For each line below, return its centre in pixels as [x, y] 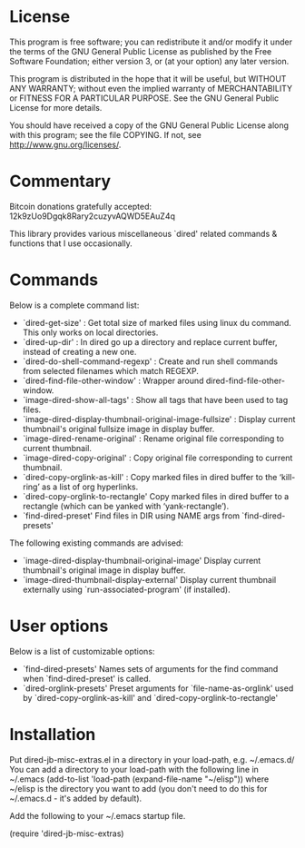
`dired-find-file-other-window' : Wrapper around [113, 380]
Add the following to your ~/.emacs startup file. [98, 815]
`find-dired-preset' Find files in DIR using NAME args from [131, 516]
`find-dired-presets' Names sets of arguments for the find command [150, 668]
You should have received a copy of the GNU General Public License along [149, 125]
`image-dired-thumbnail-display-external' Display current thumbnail [149, 579]
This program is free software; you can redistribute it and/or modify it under [151, 42]
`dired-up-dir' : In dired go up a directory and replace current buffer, [150, 341]
